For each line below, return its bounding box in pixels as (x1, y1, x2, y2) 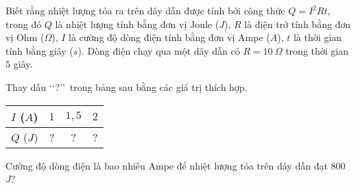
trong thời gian (285, 43, 349, 57)
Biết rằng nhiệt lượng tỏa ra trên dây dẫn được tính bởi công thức (5, 3, 285, 17)
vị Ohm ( (5, 30, 45, 44)
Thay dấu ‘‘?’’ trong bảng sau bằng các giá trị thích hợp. (5, 79, 248, 94)
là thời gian (293, 30, 342, 44)
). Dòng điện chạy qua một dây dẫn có (78, 43, 240, 57)
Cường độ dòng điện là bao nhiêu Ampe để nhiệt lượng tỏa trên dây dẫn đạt (5, 158, 328, 172)
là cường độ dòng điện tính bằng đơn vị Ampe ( (69, 30, 270, 44)
